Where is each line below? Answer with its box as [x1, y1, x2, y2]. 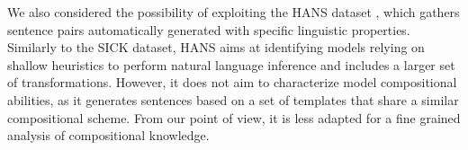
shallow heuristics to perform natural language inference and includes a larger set [7, 55, 455, 74]
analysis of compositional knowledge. [7, 126, 210, 145]
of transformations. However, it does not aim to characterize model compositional [7, 73, 457, 92]
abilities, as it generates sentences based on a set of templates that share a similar [7, 90, 459, 109]
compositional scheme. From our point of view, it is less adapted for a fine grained [7, 108, 461, 127]
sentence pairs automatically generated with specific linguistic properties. [7, 20, 410, 39]
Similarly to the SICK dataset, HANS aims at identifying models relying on [7, 38, 425, 57]
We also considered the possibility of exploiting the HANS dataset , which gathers [7, 3, 460, 21]
